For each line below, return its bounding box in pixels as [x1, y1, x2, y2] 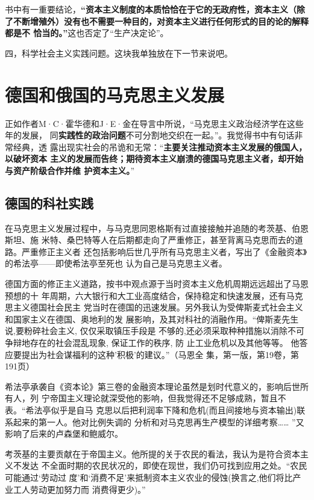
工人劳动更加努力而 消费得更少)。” [13, 483, 146, 495]
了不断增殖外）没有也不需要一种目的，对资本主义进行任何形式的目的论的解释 [5, 14, 309, 27]
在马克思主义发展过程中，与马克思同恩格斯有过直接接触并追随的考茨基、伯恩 [5, 221, 309, 234]
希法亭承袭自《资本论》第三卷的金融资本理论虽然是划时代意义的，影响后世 [5, 380, 300, 392]
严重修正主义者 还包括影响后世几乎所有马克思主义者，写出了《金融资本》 [21, 245, 307, 258]
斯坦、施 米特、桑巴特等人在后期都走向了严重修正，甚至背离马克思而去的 [5, 233, 295, 246]
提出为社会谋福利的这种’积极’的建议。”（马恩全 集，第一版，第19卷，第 [21, 348, 300, 360]
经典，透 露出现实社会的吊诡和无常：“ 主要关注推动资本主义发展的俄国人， [13, 140, 307, 153]
